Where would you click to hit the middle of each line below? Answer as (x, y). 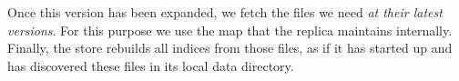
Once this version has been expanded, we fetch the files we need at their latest (225, 12)
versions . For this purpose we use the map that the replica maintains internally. (230, 30)
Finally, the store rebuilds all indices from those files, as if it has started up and (230, 48)
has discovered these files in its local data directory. (151, 65)
